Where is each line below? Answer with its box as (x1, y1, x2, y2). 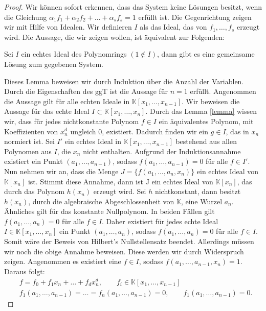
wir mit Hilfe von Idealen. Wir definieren (4, 21, 132, 32)
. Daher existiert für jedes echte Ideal (102, 216, 218, 226)
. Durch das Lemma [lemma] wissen (145, 106, 257, 116)
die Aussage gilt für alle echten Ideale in (4, 95, 130, 106)
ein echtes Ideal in (64, 136, 121, 147)
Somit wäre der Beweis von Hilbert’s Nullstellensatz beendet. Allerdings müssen (4, 236, 254, 247)
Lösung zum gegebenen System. (4, 58, 103, 69)
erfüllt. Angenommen (190, 86, 256, 97)
